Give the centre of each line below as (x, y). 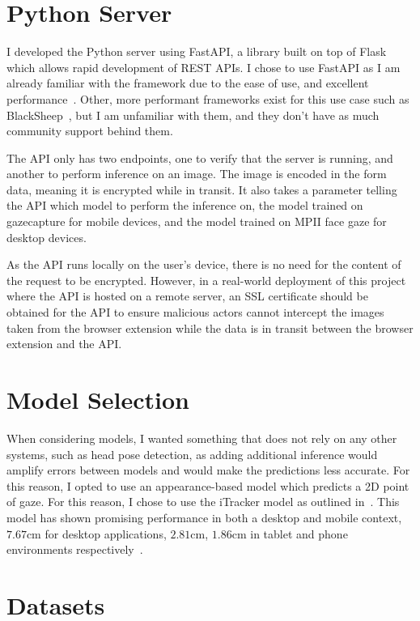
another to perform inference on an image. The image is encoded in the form (197, 174)
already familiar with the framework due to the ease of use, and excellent (188, 83)
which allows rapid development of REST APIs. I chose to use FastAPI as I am (204, 67)
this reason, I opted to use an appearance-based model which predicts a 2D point (208, 485)
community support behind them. (90, 131)
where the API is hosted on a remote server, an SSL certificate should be (187, 296)
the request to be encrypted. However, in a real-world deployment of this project (206, 280)
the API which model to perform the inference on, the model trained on (185, 205)
